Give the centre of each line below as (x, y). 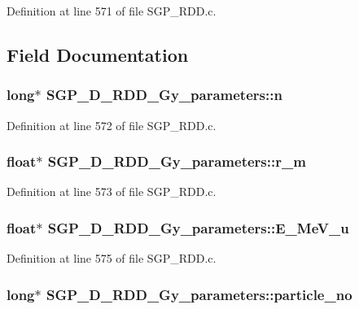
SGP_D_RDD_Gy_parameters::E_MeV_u (198, 227)
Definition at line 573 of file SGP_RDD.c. (112, 191)
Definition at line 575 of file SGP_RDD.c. (112, 258)
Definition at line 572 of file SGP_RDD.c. (112, 125)
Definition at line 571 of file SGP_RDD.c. (112, 11)
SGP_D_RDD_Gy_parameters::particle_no (199, 294)
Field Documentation (98, 54)
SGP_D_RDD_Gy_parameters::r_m (177, 161)
